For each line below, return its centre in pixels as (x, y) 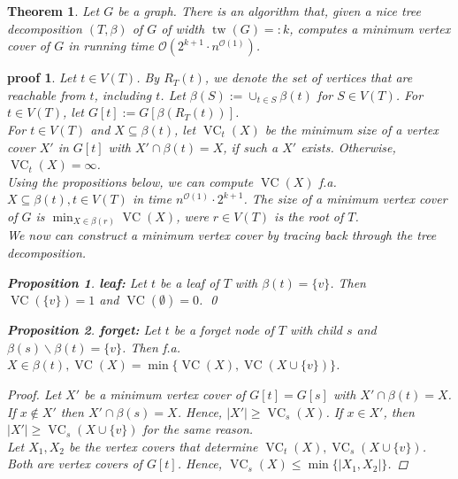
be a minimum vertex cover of (165, 394)
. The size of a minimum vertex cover (345, 199)
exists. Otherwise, (348, 147)
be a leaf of (190, 282)
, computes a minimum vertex (370, 28)
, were (192, 216)
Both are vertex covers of (75, 464)
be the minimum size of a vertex (351, 129)
